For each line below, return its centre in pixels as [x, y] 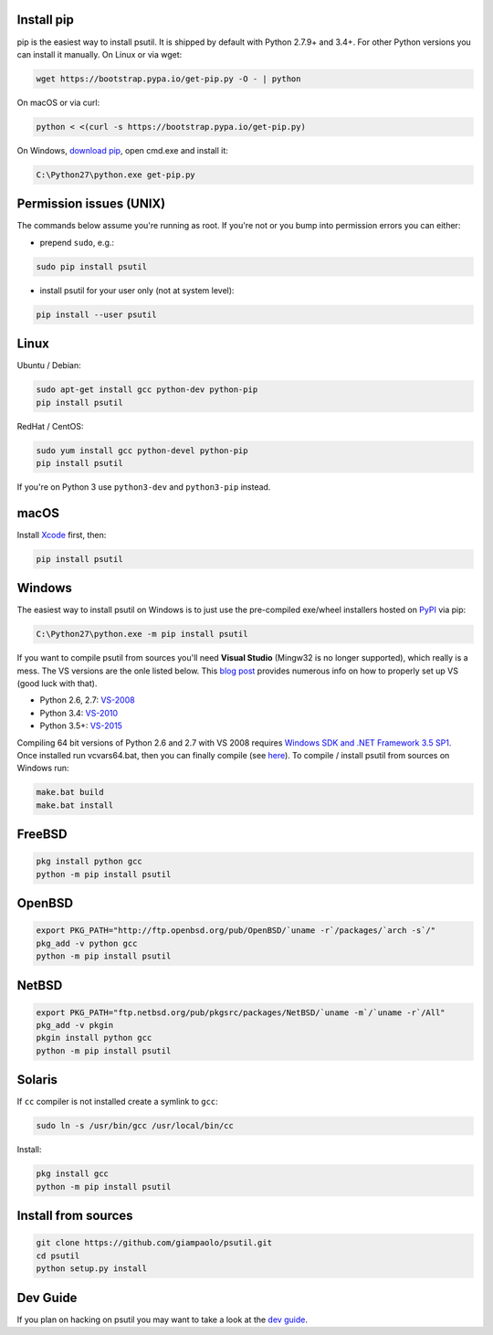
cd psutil [58, 1256]
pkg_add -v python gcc [87, 943]
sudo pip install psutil [92, 266]
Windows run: [43, 768]
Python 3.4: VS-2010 [79, 713]
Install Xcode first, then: [62, 535]
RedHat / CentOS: [50, 426]
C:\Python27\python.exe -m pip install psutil [142, 634]
